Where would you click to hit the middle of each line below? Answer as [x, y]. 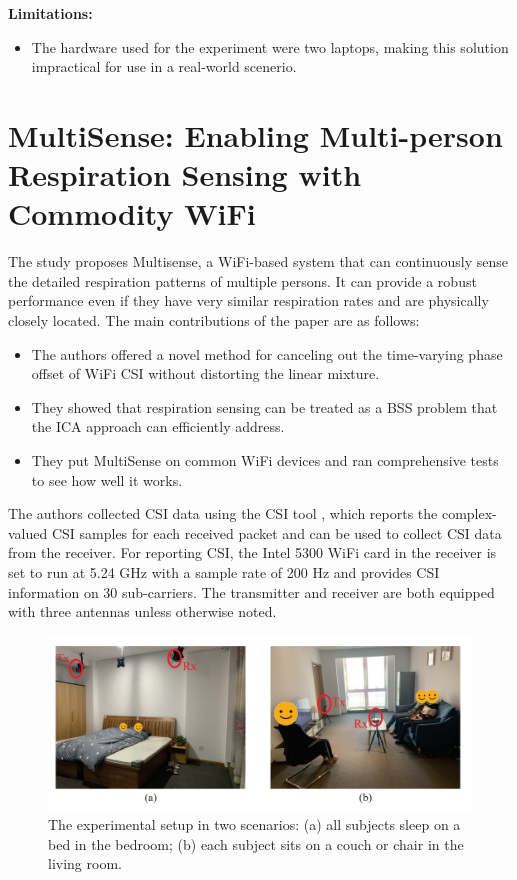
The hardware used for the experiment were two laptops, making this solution [270, 46]
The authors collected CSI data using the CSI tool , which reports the [223, 513]
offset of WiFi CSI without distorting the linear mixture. [205, 373]
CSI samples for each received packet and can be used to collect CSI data [276, 532]
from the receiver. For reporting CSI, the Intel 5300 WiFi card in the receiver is [252, 552]
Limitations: [50, 13]
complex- [469, 513]
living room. [85, 863]
